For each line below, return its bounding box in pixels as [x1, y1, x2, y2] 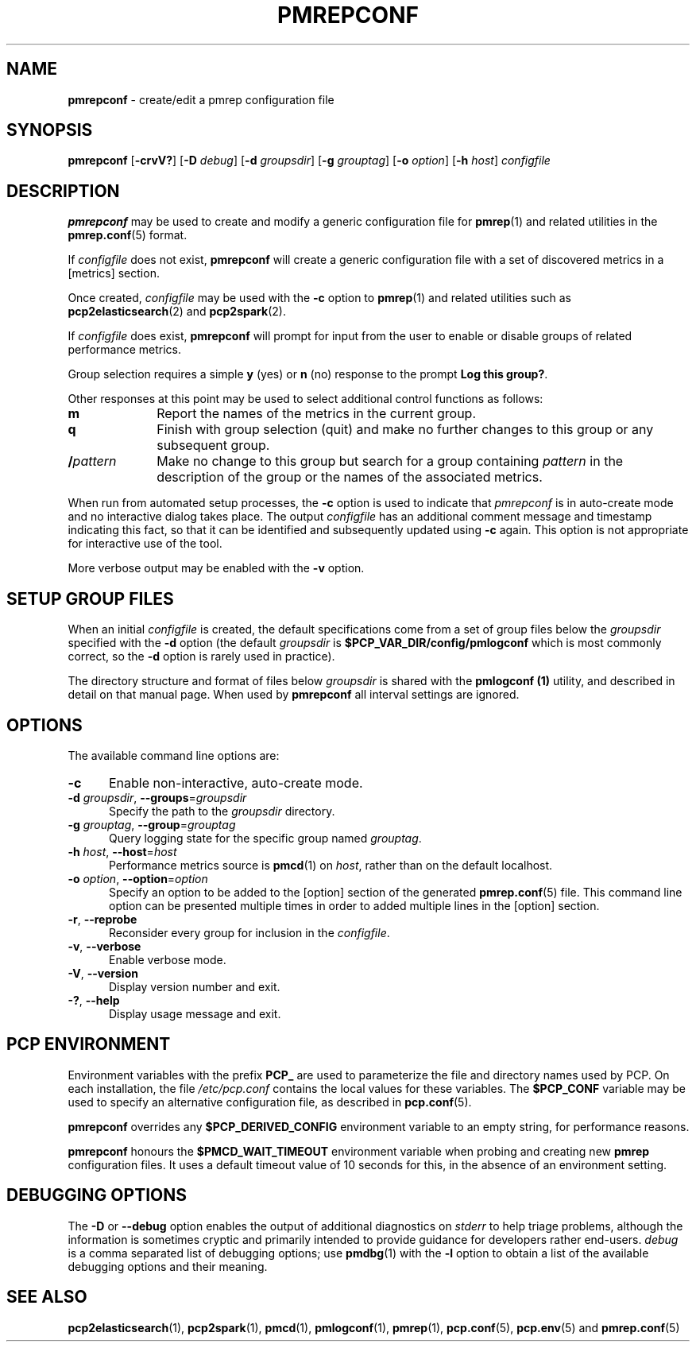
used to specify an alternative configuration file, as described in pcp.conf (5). [68, 1094, 472, 1109]
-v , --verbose [68, 939, 141, 953]
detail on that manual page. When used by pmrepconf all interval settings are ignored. [68, 688, 520, 702]
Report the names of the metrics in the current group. [157, 405, 477, 422]
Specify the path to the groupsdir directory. [109, 804, 335, 818]
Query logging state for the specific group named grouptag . [109, 831, 422, 845]
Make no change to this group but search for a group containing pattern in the [157, 453, 624, 470]
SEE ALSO [6, 1287, 87, 1307]
